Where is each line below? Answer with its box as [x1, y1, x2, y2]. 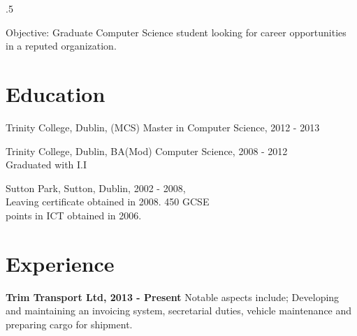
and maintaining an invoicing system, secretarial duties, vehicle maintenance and [6, 303, 352, 318]
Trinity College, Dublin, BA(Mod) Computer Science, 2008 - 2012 [6, 143, 288, 158]
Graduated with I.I [6, 157, 87, 172]
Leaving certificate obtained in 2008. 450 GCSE [6, 194, 210, 209]
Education [6, 79, 105, 108]
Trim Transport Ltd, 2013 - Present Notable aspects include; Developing [6, 289, 340, 304]
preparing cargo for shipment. [6, 316, 133, 331]
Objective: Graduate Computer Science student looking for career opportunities [6, 24, 347, 39]
